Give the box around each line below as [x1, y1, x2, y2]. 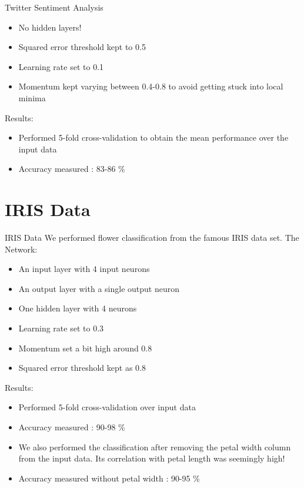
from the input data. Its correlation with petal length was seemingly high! [18, 452, 285, 464]
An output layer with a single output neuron [18, 282, 179, 294]
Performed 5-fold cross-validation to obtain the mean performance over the [18, 131, 289, 144]
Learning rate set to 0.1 [18, 60, 104, 72]
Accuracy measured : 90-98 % [18, 421, 125, 433]
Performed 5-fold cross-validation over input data [18, 401, 196, 413]
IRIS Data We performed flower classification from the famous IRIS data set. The [5, 231, 299, 244]
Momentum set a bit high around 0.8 [18, 341, 152, 354]
